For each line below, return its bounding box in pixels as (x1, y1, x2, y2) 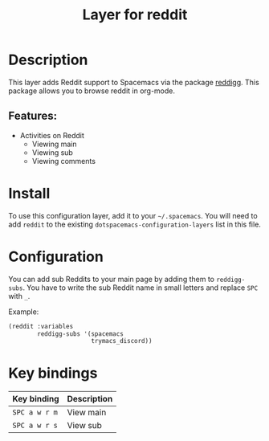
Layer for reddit (82, 6, 188, 24)
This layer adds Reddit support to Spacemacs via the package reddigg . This (8, 77, 259, 87)
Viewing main (31, 139, 77, 149)
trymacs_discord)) (91, 337, 153, 345)
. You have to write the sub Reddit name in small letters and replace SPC (22, 283, 259, 292)
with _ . (8, 291, 31, 300)
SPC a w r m (12, 408, 59, 417)
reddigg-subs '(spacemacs (37, 329, 124, 338)
